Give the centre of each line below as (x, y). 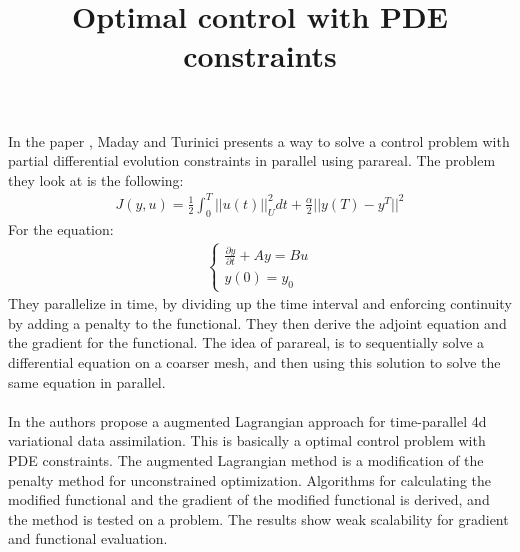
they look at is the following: (96, 179)
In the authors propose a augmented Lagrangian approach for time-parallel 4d (247, 420)
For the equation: (61, 228)
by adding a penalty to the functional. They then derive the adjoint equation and (257, 322)
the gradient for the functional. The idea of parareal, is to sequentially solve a (246, 342)
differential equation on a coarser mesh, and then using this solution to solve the (254, 362)
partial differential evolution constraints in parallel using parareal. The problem (252, 160)
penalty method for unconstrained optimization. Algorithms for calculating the (249, 479)
